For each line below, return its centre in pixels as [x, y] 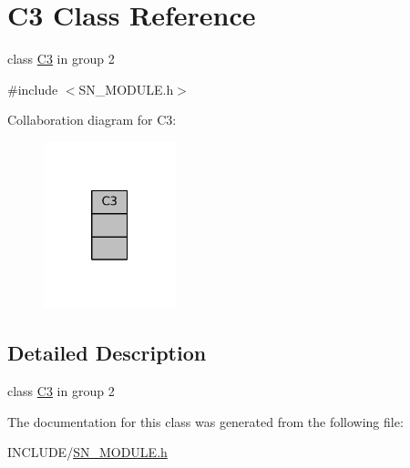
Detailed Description [107, 353]
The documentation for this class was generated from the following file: [205, 421]
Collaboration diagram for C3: [92, 120]
